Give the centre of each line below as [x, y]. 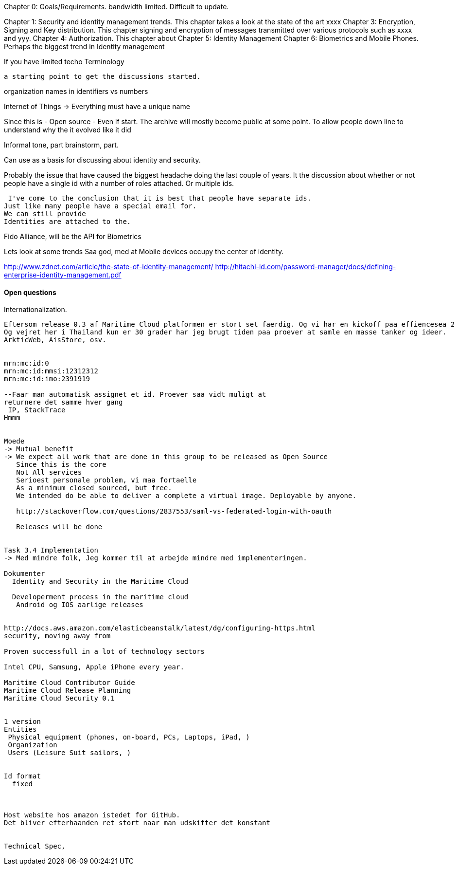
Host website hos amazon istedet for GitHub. [92, 815]
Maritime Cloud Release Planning [68, 691]
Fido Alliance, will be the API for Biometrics [73, 236]
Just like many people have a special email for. [100, 206]
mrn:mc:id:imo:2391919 [47, 379]
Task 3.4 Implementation [51, 550]
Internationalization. [35, 310]
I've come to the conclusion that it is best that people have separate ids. [160, 198]
